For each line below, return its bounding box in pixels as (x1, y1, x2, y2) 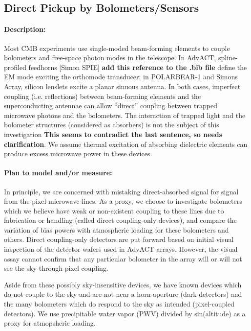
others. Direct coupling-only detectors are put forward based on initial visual (4, 234, 234, 244)
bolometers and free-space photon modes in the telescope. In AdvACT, (4, 52, 216, 63)
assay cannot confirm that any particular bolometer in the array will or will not (4, 253, 242, 263)
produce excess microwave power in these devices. (4, 148, 152, 159)
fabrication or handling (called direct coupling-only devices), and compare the (4, 215, 237, 225)
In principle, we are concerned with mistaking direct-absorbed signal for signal (4, 186, 239, 196)
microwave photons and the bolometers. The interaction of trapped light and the (4, 110, 246, 120)
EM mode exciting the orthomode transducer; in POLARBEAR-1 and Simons (4, 71, 238, 82)
